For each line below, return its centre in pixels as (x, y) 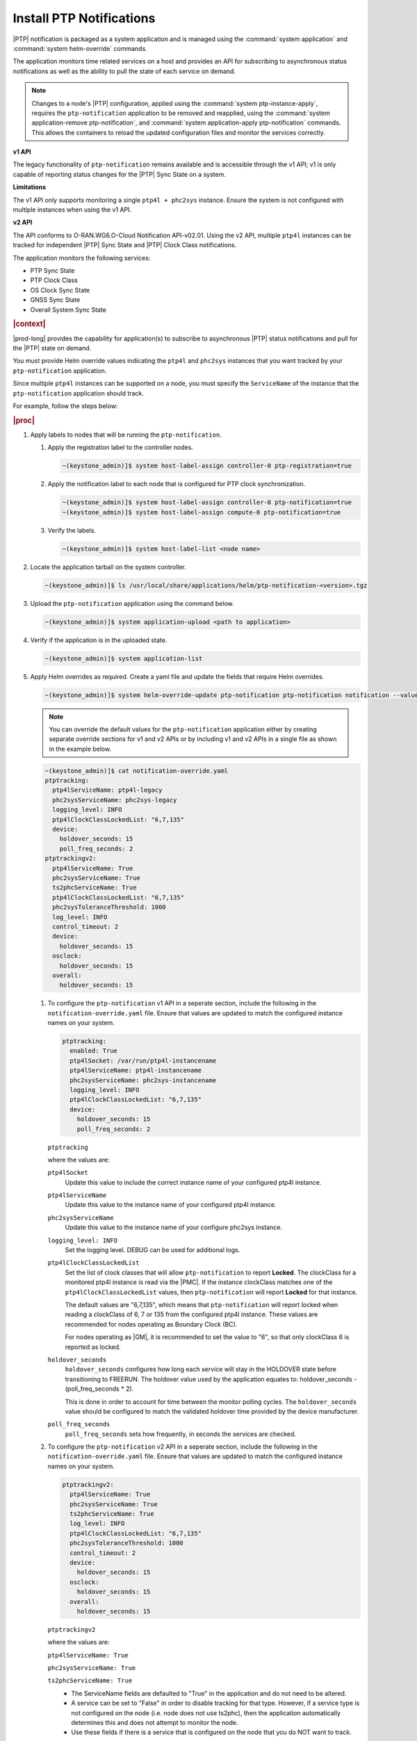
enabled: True (94, 1051)
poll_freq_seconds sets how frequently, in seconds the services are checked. (181, 1434)
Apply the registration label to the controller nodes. (121, 447)
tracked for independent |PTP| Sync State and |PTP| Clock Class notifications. (125, 245)
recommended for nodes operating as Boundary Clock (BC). (151, 1324)
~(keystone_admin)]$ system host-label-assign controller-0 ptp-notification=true (207, 502)
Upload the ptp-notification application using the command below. (132, 603)
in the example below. (80, 749)
